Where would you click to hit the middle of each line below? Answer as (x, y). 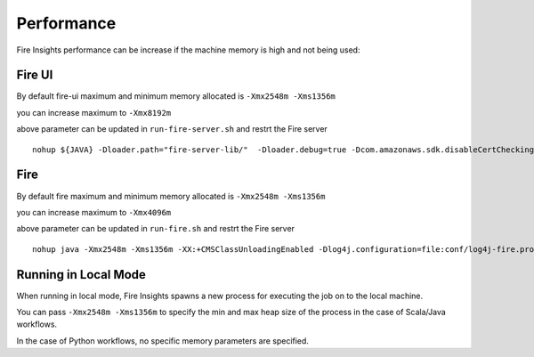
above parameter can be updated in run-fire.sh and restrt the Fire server (156, 229)
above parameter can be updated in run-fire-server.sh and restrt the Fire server (172, 129)
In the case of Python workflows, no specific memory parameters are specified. (162, 341)
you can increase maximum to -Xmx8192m (94, 112)
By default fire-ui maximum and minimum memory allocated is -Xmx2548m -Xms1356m (176, 96)
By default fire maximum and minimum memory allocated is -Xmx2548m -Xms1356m (171, 196)
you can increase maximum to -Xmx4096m (94, 212)
